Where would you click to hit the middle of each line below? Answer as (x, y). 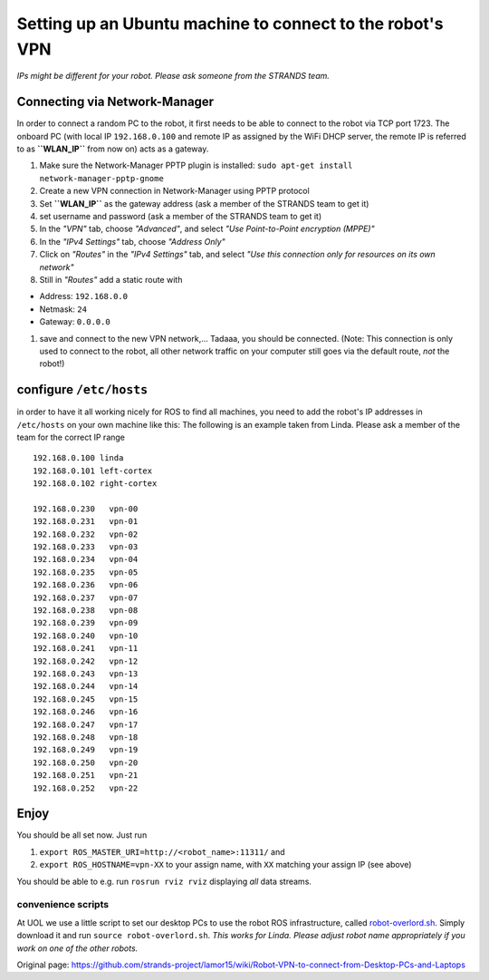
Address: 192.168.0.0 (84, 296)
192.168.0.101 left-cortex (93, 471)
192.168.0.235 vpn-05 (86, 572)
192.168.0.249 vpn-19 (86, 750)
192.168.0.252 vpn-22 (86, 788)
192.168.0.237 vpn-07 (86, 597)
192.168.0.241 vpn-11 (86, 649)
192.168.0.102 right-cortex (95, 484)
